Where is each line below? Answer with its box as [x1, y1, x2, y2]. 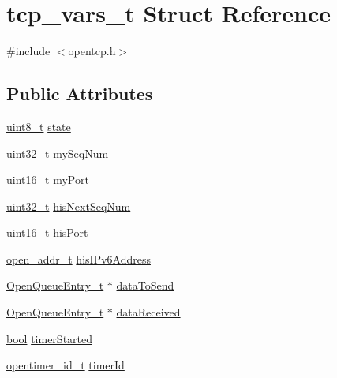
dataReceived [116, 304, 181, 320]
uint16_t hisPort [6, 224, 88, 241]
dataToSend [116, 277, 174, 294]
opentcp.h [68, 43, 116, 59]
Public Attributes [6, 81, 153, 106]
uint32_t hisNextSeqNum [6, 197, 131, 214]
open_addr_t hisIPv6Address [6, 250, 151, 267]
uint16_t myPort [6, 171, 89, 188]
